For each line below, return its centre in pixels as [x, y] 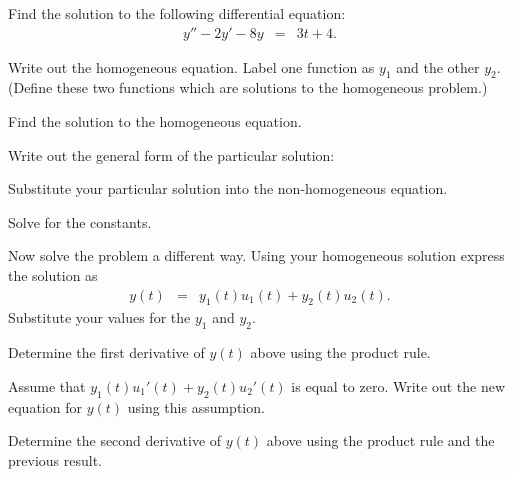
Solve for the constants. [80, 221]
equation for [45, 406]
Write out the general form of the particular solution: [171, 154]
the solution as [53, 274]
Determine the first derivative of [106, 352]
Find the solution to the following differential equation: [177, 13]
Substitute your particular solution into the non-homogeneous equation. [228, 188]
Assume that [47, 385]
